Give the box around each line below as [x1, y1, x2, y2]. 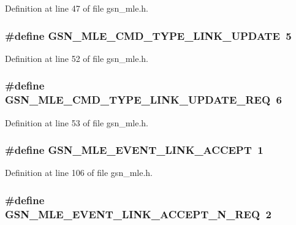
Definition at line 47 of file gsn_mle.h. [5, 2, 149, 14]
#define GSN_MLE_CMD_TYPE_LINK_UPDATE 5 [5, 28, 292, 43]
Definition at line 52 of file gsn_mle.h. [5, 51, 149, 64]
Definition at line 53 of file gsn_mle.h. [5, 116, 149, 129]
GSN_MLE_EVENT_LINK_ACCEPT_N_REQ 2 [5, 206, 271, 221]
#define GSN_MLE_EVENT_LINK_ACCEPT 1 [5, 142, 264, 158]
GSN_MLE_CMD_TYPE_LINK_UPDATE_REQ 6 [5, 92, 282, 107]
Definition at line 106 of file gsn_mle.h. [5, 166, 153, 179]
